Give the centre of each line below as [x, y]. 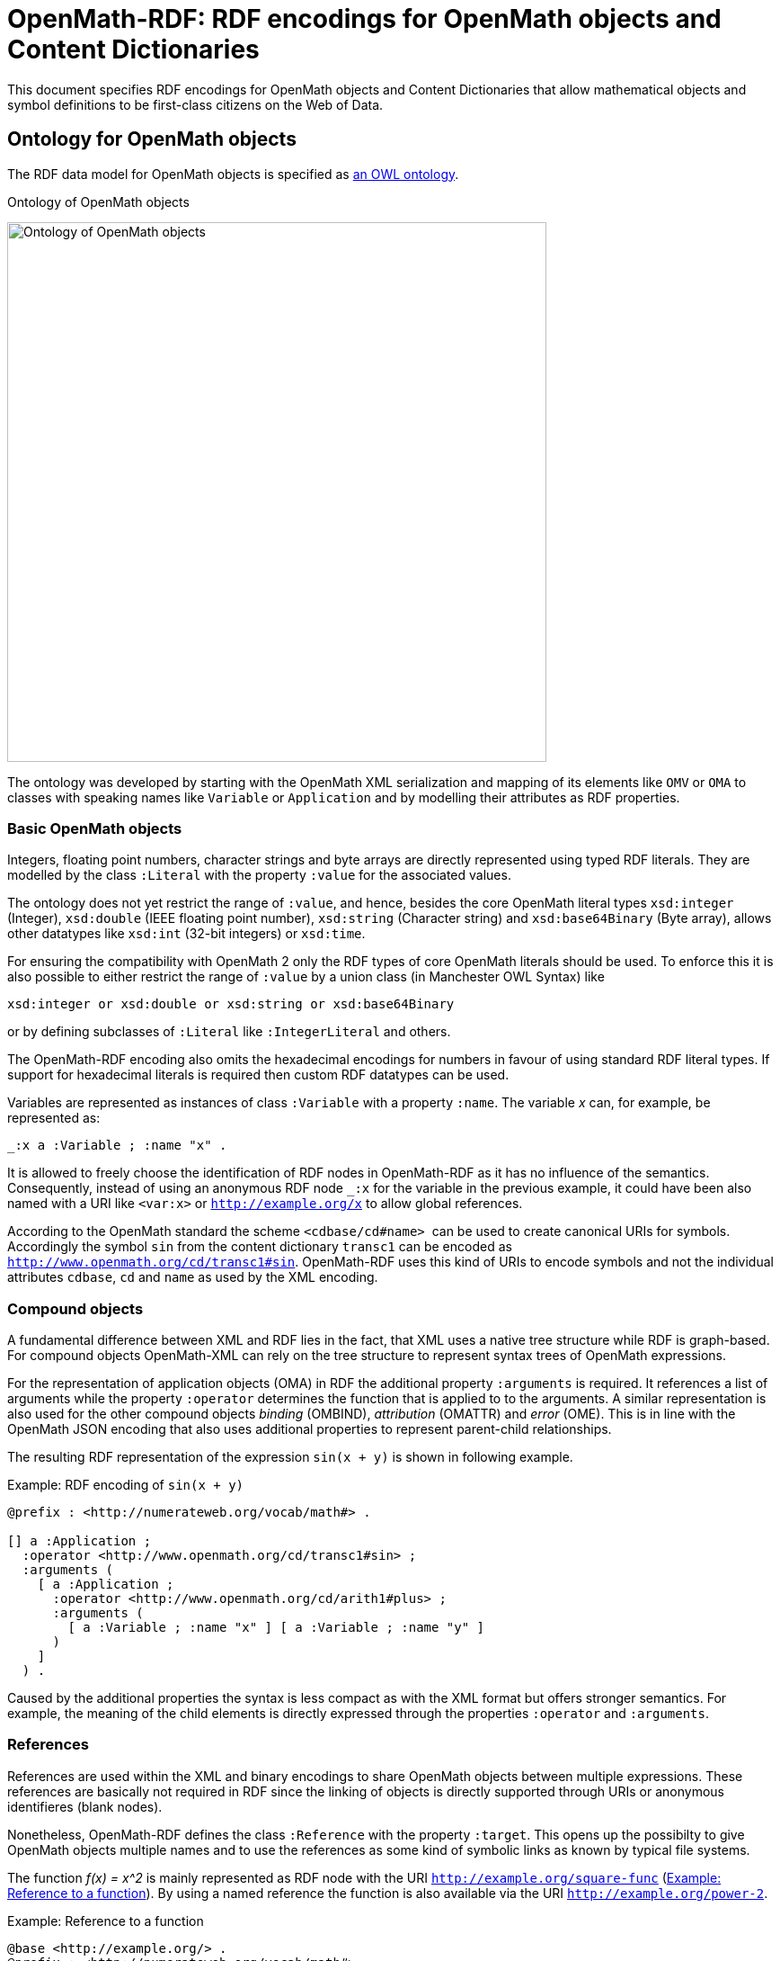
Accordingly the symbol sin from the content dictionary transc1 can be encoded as [260, 1247]
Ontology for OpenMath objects [152, 139]
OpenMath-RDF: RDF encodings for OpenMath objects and [364, 19]
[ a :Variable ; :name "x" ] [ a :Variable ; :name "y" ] [276, 1628]
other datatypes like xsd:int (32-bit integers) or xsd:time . [186, 934]
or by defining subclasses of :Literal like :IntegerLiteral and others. [229, 1032]
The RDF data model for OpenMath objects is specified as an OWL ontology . [233, 174]
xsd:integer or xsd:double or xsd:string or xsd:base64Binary [231, 1004]
